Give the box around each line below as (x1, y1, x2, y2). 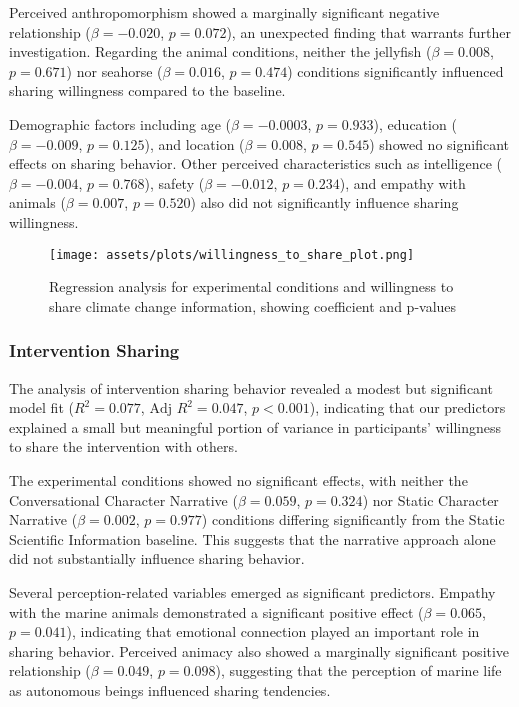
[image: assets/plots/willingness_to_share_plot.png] (49, 247, 415, 262)
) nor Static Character (362, 489, 499, 510)
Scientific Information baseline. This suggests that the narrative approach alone (9, 528, 496, 549)
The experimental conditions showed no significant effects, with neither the (9, 469, 468, 490)
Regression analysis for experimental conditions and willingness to (49, 276, 454, 297)
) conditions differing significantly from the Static (201, 509, 505, 530)
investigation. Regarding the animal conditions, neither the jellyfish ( (9, 41, 432, 62)
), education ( (373, 113, 457, 134)
